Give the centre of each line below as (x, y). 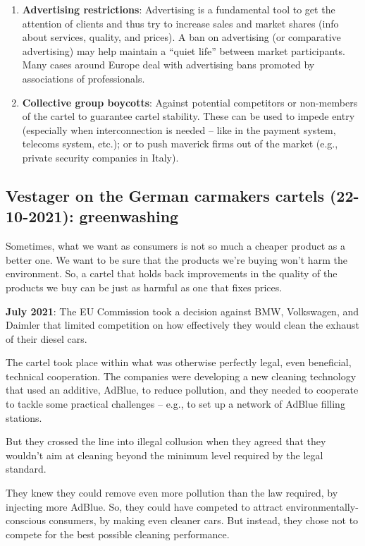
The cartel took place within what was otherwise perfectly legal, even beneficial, (179, 362)
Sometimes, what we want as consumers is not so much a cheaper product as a (176, 246)
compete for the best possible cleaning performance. (118, 534)
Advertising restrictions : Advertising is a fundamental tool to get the (179, 9)
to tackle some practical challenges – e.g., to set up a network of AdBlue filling (175, 404)
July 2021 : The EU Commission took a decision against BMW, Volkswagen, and (182, 311)
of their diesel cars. (47, 338)
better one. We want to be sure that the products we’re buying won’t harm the (177, 259)
